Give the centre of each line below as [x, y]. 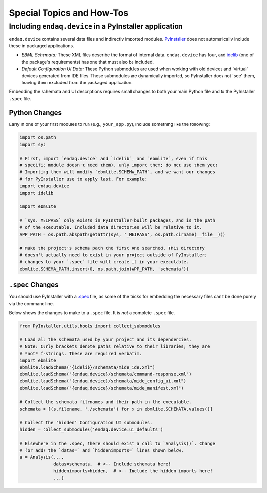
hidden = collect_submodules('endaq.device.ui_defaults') [91, 429]
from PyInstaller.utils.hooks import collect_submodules [90, 326]
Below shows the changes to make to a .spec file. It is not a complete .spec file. [92, 313]
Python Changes [35, 113]
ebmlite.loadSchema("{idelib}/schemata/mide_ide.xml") [87, 367]
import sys [33, 144]
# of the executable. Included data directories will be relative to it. [111, 227]
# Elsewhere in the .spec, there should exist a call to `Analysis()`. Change [117, 443]
